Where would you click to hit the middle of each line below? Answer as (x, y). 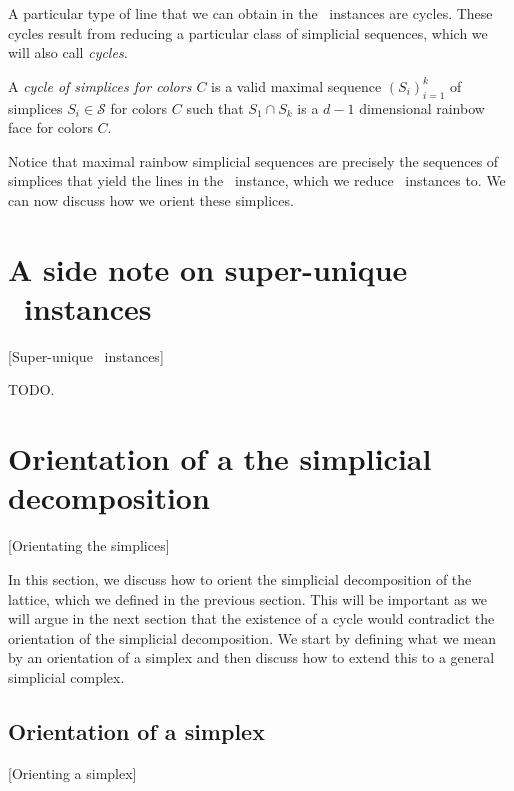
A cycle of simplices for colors (100, 85)
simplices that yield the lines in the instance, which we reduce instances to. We (257, 180)
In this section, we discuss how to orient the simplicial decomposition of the (240, 578)
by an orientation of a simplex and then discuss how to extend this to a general (251, 657)
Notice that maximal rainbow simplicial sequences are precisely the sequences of (253, 160)
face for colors (50, 127)
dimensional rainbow (422, 107)
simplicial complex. (66, 676)
